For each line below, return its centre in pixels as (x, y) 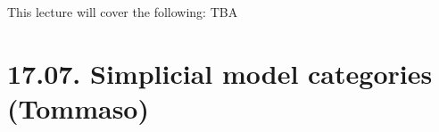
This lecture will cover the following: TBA (123, 12)
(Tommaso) (78, 107)
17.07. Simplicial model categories (220, 73)
